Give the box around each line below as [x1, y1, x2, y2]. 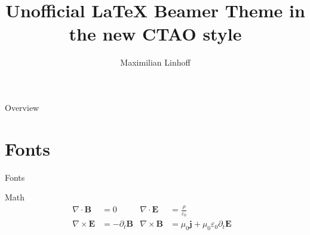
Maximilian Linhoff [120, 56, 191, 69]
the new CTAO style [69, 21, 242, 46]
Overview [5, 101, 39, 113]
